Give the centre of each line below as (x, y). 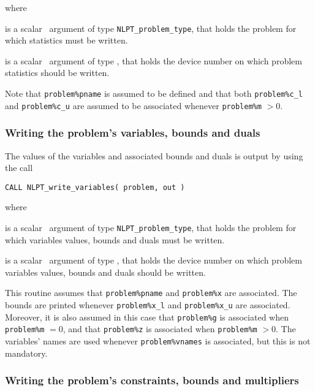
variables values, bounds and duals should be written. (105, 272)
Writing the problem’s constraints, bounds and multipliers (152, 380)
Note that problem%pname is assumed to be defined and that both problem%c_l (154, 93)
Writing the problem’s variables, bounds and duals (133, 133)
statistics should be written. (57, 73)
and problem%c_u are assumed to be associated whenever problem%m (133, 105)
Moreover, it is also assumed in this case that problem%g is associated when (147, 317)
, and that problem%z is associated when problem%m (160, 329)
